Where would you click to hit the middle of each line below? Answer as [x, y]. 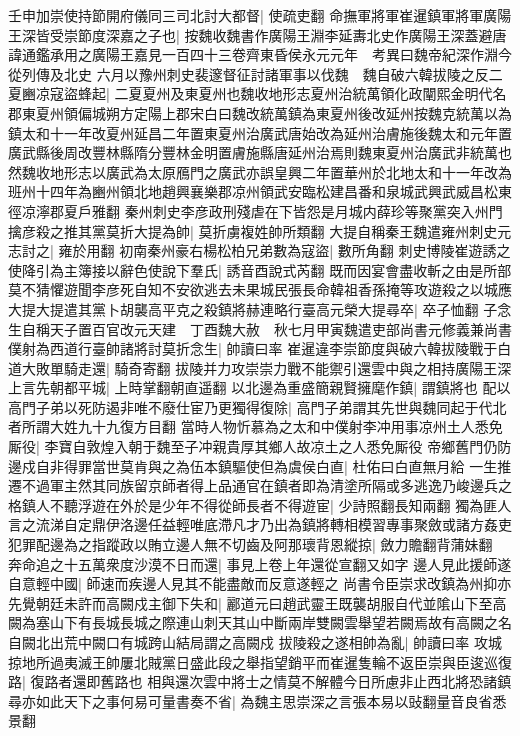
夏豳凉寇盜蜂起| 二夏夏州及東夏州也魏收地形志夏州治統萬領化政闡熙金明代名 [257, 93]
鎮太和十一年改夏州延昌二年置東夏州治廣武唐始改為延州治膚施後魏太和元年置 [260, 132]
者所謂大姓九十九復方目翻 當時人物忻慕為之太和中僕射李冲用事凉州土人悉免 [255, 426]
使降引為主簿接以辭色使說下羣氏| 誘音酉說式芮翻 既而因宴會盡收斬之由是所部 [260, 269]
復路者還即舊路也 [86, 681]
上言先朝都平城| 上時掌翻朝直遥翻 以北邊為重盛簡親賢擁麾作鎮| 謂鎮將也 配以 [259, 387]
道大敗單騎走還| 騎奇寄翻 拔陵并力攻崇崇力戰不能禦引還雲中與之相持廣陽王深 [260, 367]
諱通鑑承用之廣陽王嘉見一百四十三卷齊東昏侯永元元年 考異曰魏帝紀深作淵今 [260, 54]
